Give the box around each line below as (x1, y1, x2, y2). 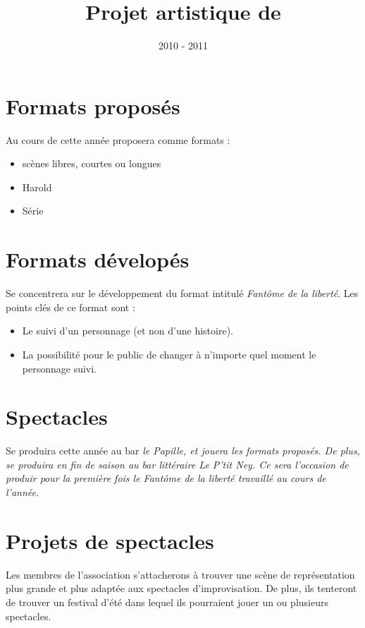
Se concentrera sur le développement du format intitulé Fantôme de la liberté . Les (6, 286, 359, 301)
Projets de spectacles (6, 526, 214, 555)
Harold (22, 179, 52, 194)
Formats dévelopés (6, 245, 190, 274)
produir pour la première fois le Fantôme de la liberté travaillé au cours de (6, 471, 326, 485)
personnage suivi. (22, 361, 97, 375)
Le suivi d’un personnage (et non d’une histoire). (22, 323, 234, 338)
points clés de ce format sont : (6, 299, 135, 314)
